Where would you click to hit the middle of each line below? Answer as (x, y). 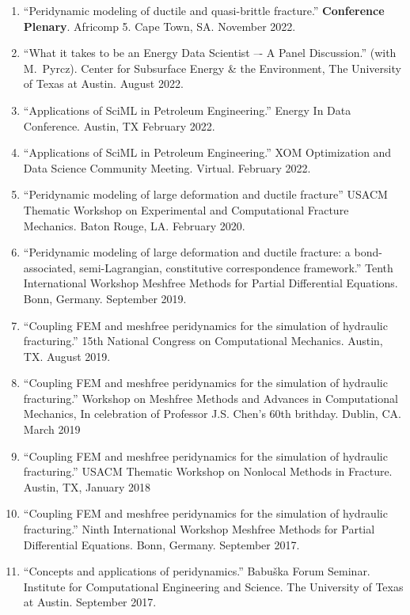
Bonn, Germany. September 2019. (105, 298)
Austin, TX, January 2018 (87, 486)
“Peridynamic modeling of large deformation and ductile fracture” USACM (205, 194)
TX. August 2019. (67, 356)
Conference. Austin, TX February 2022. (119, 125)
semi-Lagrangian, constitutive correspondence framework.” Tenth (236, 267)
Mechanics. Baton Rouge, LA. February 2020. (134, 225)
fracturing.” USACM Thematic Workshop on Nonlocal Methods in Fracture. (208, 471)
